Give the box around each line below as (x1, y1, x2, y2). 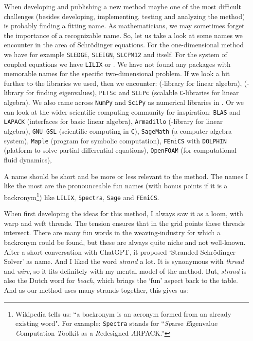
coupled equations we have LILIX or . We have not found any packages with (4, 59, 231, 69)
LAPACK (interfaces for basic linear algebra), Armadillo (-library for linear (4, 116, 223, 126)
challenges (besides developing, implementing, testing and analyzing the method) (4, 11, 245, 21)
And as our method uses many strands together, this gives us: (4, 284, 188, 295)
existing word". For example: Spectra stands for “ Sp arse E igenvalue (15, 318, 218, 328)
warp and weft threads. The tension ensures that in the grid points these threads (4, 218, 245, 228)
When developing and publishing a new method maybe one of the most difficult (4, 1, 241, 11)
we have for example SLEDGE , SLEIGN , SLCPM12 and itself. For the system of (4, 49, 227, 59)
